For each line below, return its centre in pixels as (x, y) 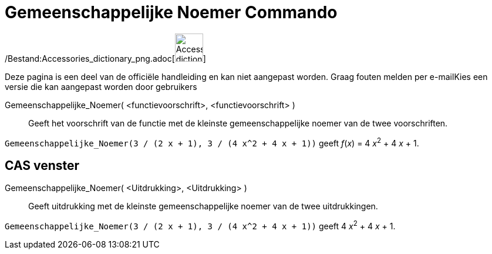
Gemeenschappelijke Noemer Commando (171, 12)
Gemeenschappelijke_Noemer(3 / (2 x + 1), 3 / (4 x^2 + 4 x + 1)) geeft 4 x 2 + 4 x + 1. (200, 225)
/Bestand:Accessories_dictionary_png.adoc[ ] (105, 58)
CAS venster (42, 165)
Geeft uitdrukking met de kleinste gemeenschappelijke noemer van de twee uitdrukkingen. (203, 206)
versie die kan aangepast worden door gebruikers (101, 86)
